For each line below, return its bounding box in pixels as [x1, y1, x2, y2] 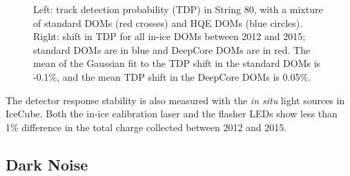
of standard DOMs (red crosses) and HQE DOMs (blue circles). [33, 15, 303, 30]
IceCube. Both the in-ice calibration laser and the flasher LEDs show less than [6, 106, 338, 121]
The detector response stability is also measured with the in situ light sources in [6, 92, 345, 107]
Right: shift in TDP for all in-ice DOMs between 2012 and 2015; [33, 29, 306, 43]
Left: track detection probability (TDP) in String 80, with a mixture [33, 2, 323, 16]
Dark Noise [6, 153, 88, 175]
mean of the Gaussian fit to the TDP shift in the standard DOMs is [33, 56, 321, 70]
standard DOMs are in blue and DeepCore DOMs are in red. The [33, 42, 311, 57]
